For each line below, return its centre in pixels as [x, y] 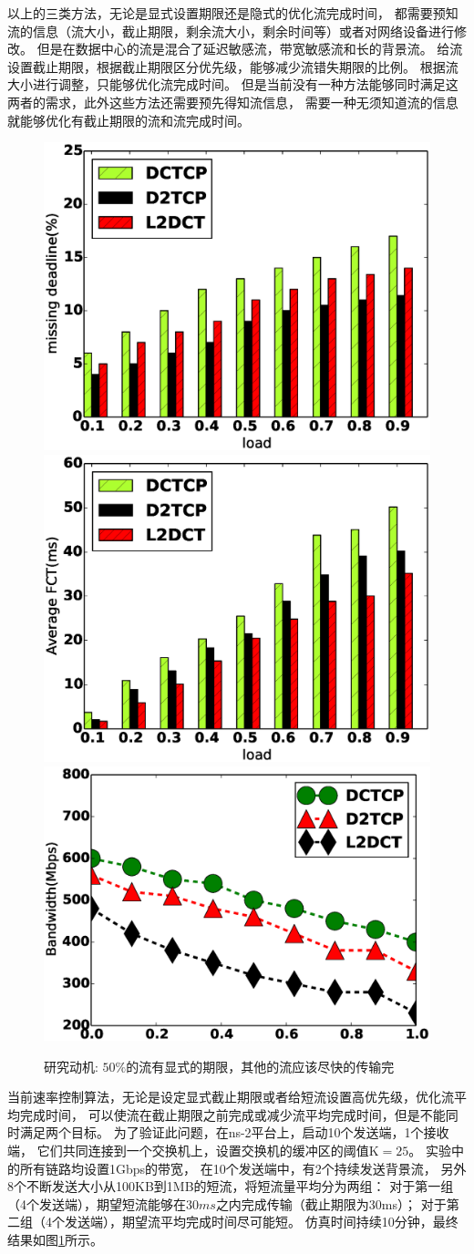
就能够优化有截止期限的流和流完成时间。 [129, 120]
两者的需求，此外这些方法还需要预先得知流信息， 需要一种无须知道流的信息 [233, 102]
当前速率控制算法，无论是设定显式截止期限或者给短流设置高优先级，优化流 [231, 1097]
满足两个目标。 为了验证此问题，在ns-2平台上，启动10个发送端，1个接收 [234, 1132]
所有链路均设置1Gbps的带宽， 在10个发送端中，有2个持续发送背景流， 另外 [243, 1168]
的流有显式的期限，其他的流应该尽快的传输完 [260, 1066]
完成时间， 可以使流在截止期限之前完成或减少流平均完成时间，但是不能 [232, 1114]
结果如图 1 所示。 [55, 1240]
